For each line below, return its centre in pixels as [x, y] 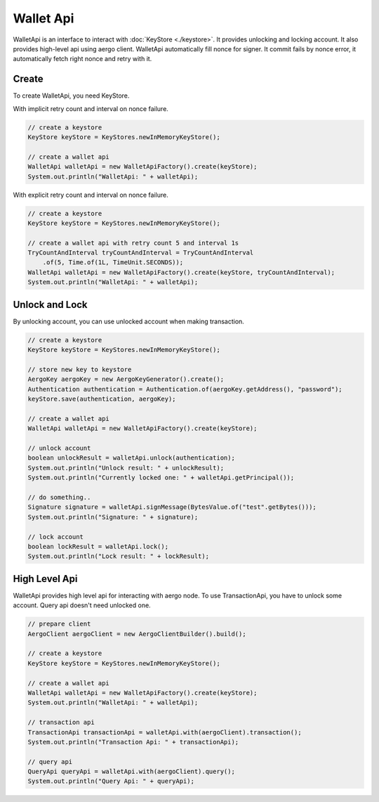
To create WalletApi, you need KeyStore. [71, 96]
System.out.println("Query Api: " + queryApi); [111, 781]
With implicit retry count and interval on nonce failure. [91, 108]
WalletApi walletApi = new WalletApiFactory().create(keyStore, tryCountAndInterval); [181, 272]
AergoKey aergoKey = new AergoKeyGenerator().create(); [126, 379]
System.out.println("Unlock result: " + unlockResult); [126, 468]
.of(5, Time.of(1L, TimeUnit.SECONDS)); [113, 263]
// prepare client [59, 624]
